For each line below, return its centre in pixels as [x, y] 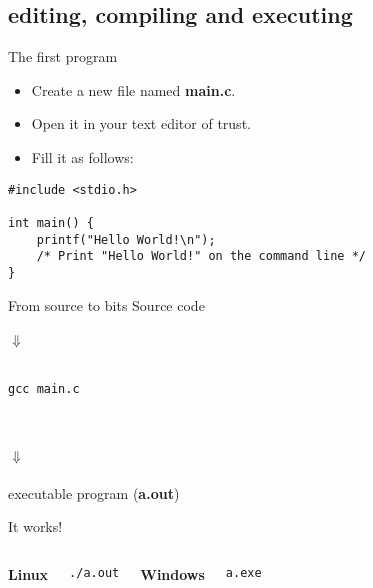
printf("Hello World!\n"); [126, 239]
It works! [35, 526]
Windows [172, 573]
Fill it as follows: [82, 156]
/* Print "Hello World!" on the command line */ [201, 256]
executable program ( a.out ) [94, 492]
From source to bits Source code [106, 304]
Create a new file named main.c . [133, 89]
